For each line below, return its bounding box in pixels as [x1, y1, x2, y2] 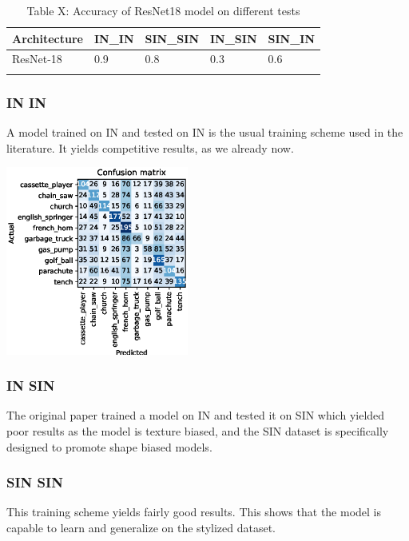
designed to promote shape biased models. [6, 438, 212, 455]
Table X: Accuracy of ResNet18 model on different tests [26, 2, 300, 18]
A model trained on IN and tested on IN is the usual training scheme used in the [6, 124, 403, 140]
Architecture [12, 30, 83, 46]
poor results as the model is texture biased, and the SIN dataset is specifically [6, 422, 389, 439]
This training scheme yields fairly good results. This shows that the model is [6, 503, 382, 520]
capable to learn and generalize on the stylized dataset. [6, 519, 276, 535]
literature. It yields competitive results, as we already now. [6, 139, 294, 156]
